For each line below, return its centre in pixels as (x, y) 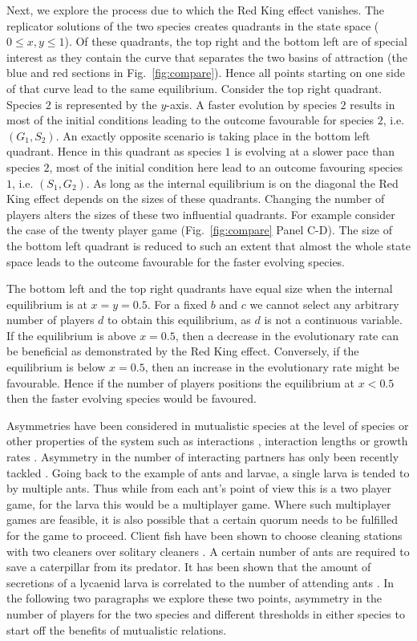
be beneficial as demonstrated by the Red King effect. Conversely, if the (183, 351)
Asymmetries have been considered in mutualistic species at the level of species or (208, 425)
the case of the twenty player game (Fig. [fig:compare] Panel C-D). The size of (200, 230)
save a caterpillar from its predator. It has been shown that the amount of (189, 567)
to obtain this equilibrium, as (179, 320)
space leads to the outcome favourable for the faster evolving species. (176, 261)
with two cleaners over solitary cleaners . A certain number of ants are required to (208, 551)
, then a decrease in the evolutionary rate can (287, 335)
